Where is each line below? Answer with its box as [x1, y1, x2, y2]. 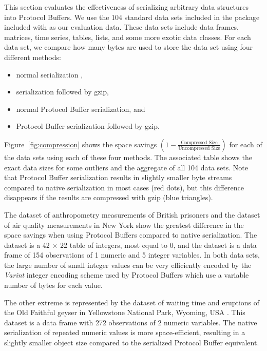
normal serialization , [16, 69, 83, 80]
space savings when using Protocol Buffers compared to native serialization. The [4, 229, 257, 240]
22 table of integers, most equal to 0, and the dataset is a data [60, 239, 257, 250]
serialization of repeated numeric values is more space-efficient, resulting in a [4, 327, 245, 338]
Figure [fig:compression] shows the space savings [4, 139, 157, 149]
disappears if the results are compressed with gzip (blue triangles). [4, 192, 213, 203]
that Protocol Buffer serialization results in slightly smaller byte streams [4, 172, 232, 183]
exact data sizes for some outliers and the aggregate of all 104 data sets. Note [4, 162, 248, 172]
